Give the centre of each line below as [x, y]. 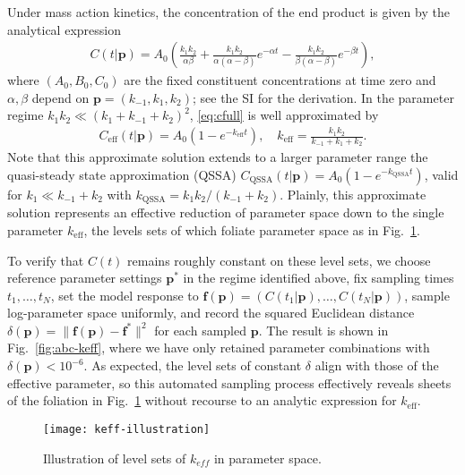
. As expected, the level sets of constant [193, 365]
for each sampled [200, 330]
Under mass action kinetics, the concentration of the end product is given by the [228, 12]
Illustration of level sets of [115, 458]
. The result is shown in [323, 330]
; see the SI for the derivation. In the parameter [323, 97]
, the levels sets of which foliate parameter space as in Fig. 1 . [252, 229]
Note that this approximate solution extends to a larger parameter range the [218, 157]
